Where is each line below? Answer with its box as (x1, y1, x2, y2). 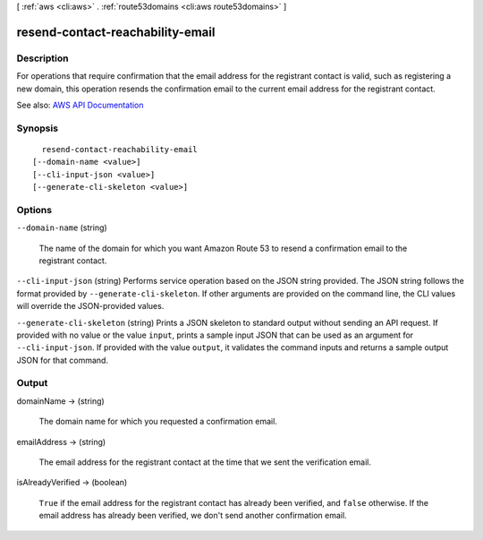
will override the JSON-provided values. (16, 301, 165, 312)
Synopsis (16, 122, 58, 134)
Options (16, 203, 53, 216)
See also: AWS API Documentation (16, 99, 144, 110)
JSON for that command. (16, 355, 109, 365)
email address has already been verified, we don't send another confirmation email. (38, 510, 348, 521)
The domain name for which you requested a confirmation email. (38, 416, 277, 427)
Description (16, 52, 69, 64)
